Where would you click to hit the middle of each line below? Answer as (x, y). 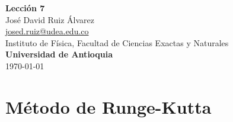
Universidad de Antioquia (59, 54)
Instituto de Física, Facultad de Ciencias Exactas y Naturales (117, 42)
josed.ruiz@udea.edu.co (47, 31)
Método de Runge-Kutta (108, 106)
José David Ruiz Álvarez (50, 19)
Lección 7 (25, 8)
